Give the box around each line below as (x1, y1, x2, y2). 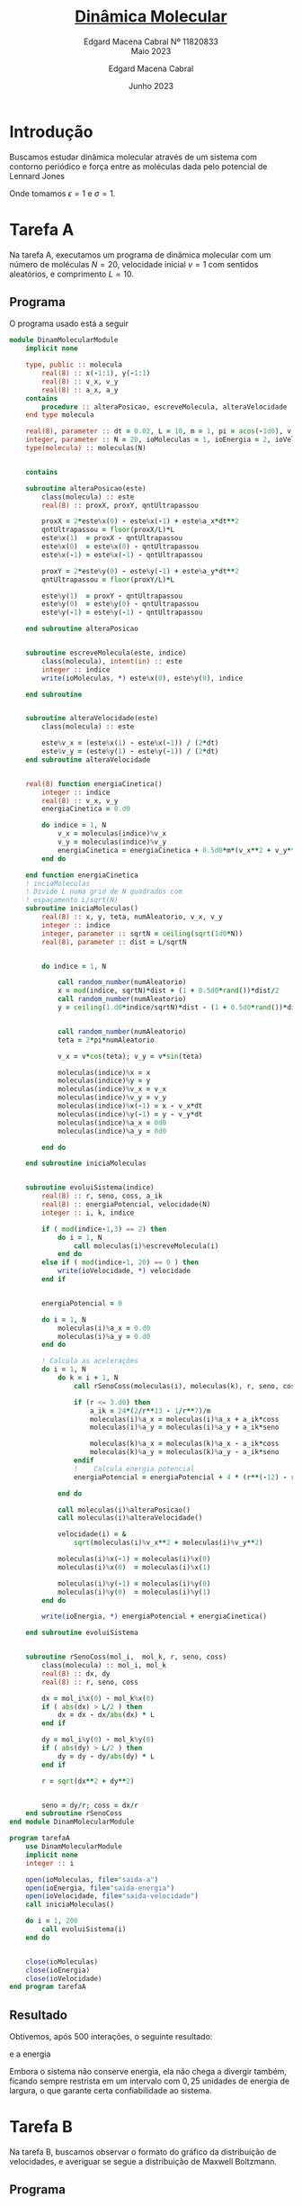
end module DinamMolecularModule (9, 1817, 135, 1827)
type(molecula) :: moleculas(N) (25, 444, 147, 453)
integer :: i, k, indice (41, 1208, 135, 1217)
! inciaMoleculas (25, 879, 91, 888)
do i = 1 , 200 (25, 1916, 78, 1926)
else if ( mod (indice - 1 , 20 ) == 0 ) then (41, 1258, 200, 1267)
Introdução (9, 122, 93, 141)
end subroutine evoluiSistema (25, 1628, 139, 1638)
